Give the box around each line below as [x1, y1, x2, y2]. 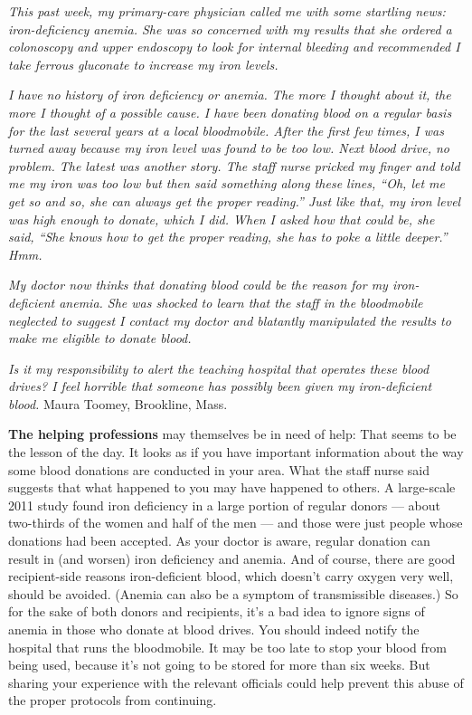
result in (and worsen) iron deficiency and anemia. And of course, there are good [8, 548, 456, 567]
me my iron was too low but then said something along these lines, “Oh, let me [8, 174, 445, 193]
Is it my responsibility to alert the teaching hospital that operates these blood [8, 358, 430, 377]
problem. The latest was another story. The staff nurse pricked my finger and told [8, 156, 460, 175]
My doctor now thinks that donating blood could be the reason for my [8, 275, 388, 294]
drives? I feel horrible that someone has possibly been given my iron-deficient [8, 377, 432, 396]
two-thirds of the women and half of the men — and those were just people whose [8, 513, 463, 532]
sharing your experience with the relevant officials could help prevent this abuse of [8, 672, 464, 691]
